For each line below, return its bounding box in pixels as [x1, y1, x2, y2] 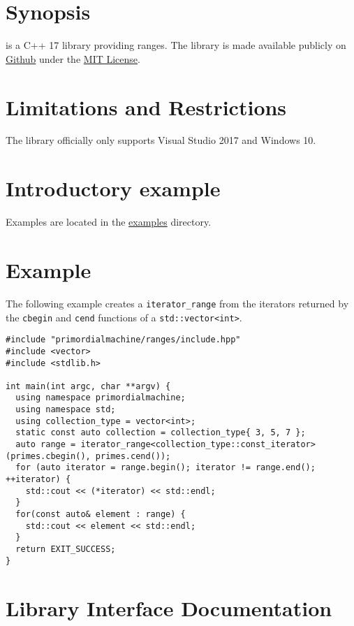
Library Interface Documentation [6, 593, 332, 622]
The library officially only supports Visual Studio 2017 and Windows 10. [6, 133, 316, 147]
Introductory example [6, 174, 221, 203]
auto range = [15, 439, 76, 450]
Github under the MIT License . [6, 51, 140, 66]
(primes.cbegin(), [6, 451, 91, 461]
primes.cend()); [95, 451, 171, 461]
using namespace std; [15, 405, 116, 415]
